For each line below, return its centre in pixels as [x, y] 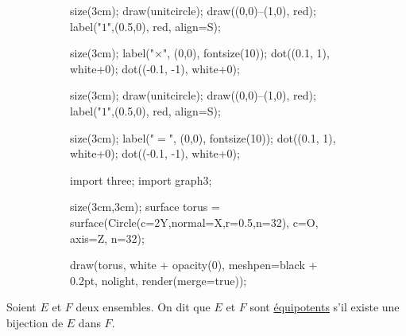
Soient [21, 307]
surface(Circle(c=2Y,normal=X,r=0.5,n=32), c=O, [194, 222]
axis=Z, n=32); [107, 238]
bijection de [35, 322]
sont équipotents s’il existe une [325, 307]
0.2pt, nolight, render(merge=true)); [159, 280]
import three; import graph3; [141, 180]
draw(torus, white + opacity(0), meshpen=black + [194, 265]
